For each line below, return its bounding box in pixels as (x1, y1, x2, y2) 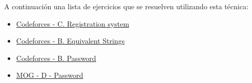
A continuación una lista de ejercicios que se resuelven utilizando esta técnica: (4, 1, 248, 11)
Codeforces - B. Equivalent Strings (16, 35, 125, 46)
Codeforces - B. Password (16, 52, 96, 63)
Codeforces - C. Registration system (16, 18, 130, 29)
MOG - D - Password (16, 70, 83, 80)
